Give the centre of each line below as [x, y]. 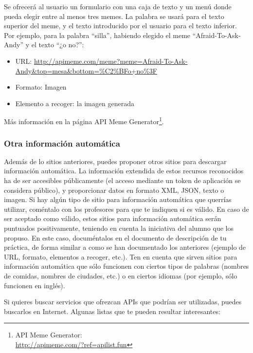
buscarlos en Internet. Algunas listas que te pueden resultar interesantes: [112, 311]
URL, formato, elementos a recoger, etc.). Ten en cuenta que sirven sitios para [121, 256]
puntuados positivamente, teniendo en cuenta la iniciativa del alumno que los [119, 228]
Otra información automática [62, 143]
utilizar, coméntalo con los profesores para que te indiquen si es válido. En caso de [126, 209]
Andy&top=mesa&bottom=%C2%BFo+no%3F [86, 70]
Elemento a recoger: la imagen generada [75, 103]
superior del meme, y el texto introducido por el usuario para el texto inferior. [120, 26]
